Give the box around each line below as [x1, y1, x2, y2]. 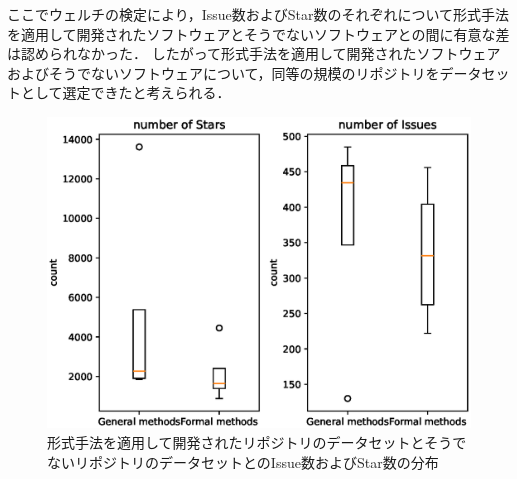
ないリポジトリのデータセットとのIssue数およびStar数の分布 [47, 451, 439, 472]
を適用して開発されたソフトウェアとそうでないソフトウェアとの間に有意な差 [7, 23, 510, 44]
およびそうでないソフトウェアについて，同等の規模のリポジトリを [7, 62, 440, 83]
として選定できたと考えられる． [20, 82, 231, 103]
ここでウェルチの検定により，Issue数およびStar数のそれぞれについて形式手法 [7, 4, 510, 24]
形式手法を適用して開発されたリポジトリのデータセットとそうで [47, 431, 467, 452]
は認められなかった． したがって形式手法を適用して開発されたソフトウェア [7, 43, 501, 64]
